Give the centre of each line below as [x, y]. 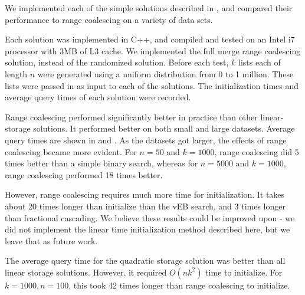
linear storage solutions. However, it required [86, 272]
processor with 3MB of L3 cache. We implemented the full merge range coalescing [153, 50]
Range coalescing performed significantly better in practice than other [131, 117]
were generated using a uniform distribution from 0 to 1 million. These [165, 73]
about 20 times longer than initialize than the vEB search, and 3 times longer [145, 206]
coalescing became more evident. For [71, 151]
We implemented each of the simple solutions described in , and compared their [149, 8]
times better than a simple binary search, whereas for [101, 163]
